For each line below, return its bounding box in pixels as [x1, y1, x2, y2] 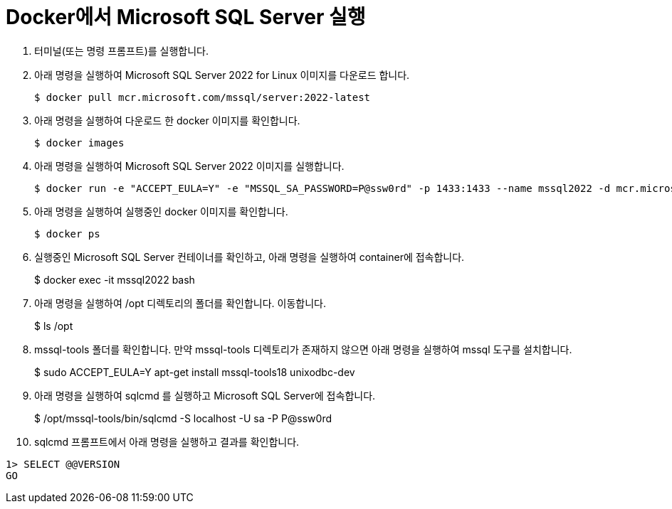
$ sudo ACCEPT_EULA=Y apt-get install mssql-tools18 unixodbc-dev [34, 365, 355, 378]
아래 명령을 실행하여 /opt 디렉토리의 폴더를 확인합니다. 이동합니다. [34, 296, 326, 309]
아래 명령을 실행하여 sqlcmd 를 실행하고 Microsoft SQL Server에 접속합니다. [34, 389, 376, 402]
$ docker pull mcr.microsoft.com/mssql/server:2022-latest [34, 91, 371, 103]
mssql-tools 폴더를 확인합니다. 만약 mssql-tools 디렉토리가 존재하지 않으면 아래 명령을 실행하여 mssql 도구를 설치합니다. [34, 343, 572, 355]
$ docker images [34, 136, 125, 149]
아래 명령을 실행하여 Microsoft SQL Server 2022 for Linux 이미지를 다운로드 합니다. [34, 68, 410, 81]
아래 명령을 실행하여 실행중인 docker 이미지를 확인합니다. [34, 205, 288, 218]
